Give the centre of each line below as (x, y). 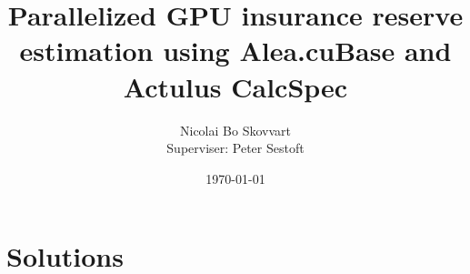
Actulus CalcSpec (235, 86)
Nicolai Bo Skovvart (235, 130)
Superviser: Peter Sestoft (235, 148)
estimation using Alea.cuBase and (235, 51)
